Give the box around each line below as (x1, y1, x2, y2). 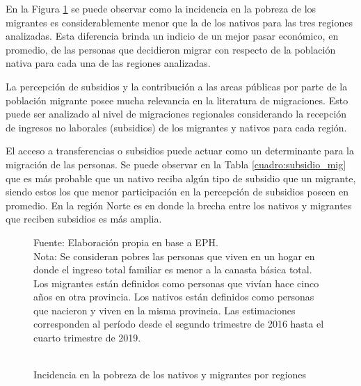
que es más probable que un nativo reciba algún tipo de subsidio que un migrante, (6, 170, 356, 185)
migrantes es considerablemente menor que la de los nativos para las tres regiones (6, 15, 353, 29)
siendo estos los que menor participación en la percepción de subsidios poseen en (6, 184, 349, 199)
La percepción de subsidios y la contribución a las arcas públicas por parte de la (6, 79, 348, 93)
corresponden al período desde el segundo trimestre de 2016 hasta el (33, 316, 324, 331)
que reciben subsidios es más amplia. (6, 211, 162, 226)
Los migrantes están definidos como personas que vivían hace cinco (33, 275, 319, 290)
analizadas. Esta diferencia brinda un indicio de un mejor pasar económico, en (6, 29, 339, 43)
